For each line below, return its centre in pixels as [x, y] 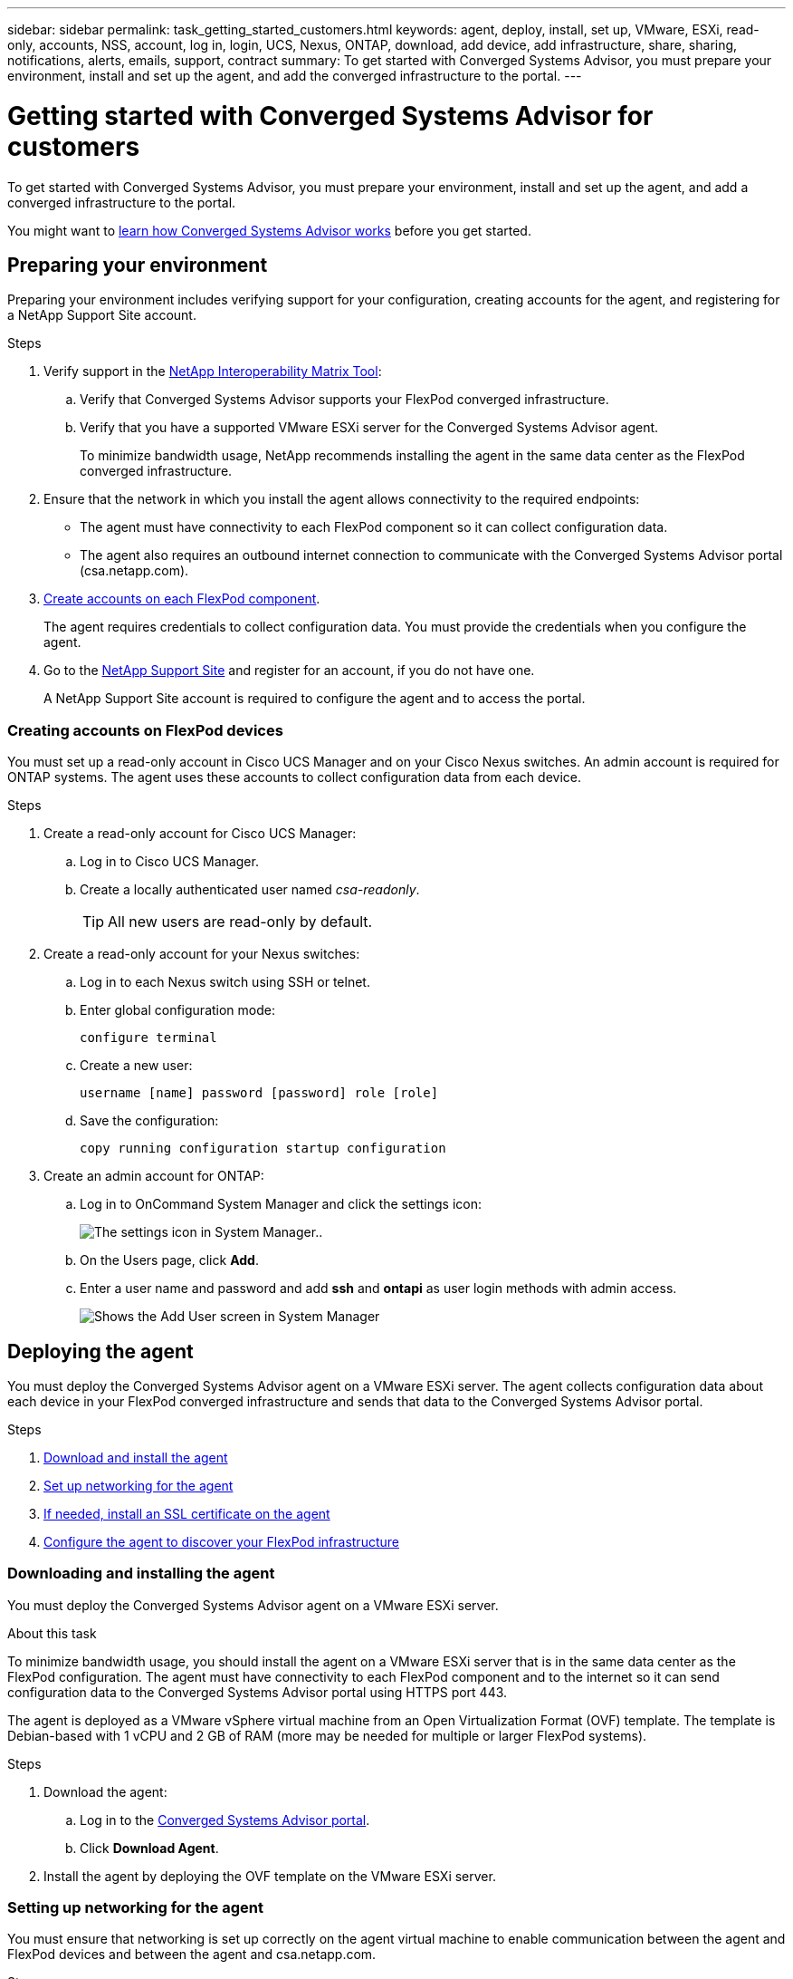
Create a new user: [136, 1066]
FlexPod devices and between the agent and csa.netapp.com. [192, 1955]
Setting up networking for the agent [135, 1908]
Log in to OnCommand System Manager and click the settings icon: [281, 1204]
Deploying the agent [100, 1351]
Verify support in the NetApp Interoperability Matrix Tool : [213, 372]
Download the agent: [105, 1791]
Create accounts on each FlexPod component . [182, 599]
